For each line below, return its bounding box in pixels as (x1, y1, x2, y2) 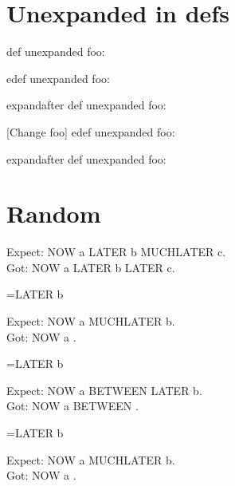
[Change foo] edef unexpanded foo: (6, 123, 175, 140)
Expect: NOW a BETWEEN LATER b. (6, 381, 202, 398)
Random (6, 197, 101, 230)
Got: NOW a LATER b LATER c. (6, 259, 175, 275)
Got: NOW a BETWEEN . (6, 397, 139, 414)
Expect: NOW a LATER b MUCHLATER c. (6, 243, 226, 260)
